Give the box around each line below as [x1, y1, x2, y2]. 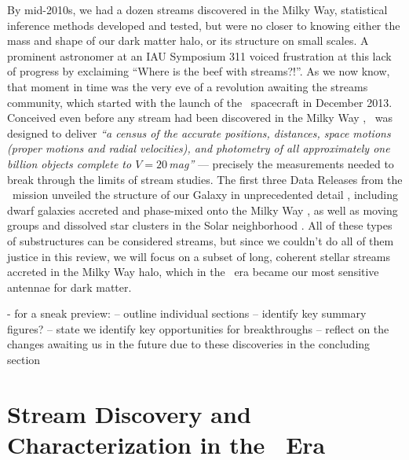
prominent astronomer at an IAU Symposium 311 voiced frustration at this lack [7, 47, 392, 64]
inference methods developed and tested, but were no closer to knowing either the [7, 17, 400, 33]
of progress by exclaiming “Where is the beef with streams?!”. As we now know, [7, 63, 390, 79]
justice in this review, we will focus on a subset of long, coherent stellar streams [7, 248, 390, 264]
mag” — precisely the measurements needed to [169, 155, 394, 171]
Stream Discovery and [7, 397, 251, 429]
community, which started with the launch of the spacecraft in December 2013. [7, 94, 393, 110]
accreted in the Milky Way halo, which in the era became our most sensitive [7, 263, 379, 280]
